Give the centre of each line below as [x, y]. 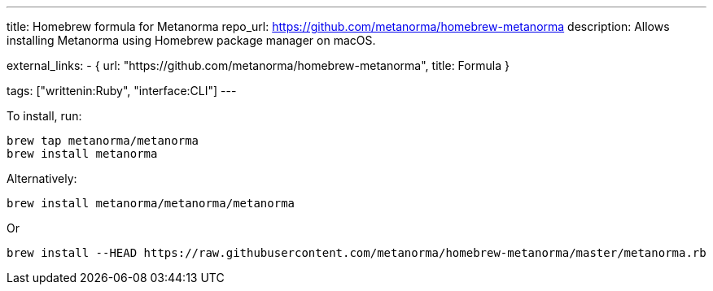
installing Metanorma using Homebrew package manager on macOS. [191, 40]
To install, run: [44, 116]
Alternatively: [42, 178]
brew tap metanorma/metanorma [103, 141]
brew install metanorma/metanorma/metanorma [151, 203]
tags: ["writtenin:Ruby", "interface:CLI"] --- [122, 91]
